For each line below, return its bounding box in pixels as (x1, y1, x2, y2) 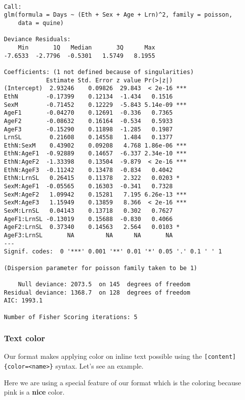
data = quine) (18, 19, 64, 26)
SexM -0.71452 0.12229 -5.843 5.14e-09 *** (4, 101, 187, 108)
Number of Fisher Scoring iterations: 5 (4, 313, 138, 321)
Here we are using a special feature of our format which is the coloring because (4, 377, 241, 387)
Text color (4, 332, 45, 344)
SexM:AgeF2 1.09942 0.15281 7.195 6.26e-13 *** (4, 191, 187, 198)
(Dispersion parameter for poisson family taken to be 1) (4, 264, 197, 272)
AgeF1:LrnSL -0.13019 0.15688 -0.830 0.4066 (4, 215, 173, 223)
